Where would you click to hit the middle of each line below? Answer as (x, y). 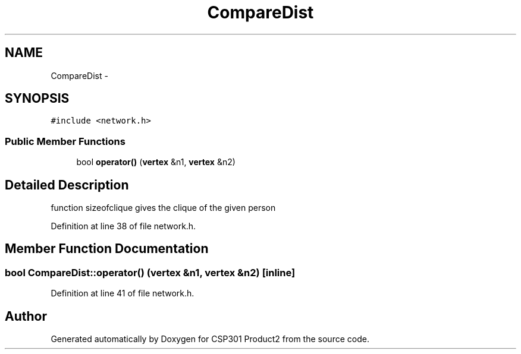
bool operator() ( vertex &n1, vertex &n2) (156, 162)
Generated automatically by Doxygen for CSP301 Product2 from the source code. (210, 339)
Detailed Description (67, 185)
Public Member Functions (65, 141)
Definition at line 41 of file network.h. (123, 293)
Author (26, 316)
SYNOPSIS (37, 99)
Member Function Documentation (107, 249)
